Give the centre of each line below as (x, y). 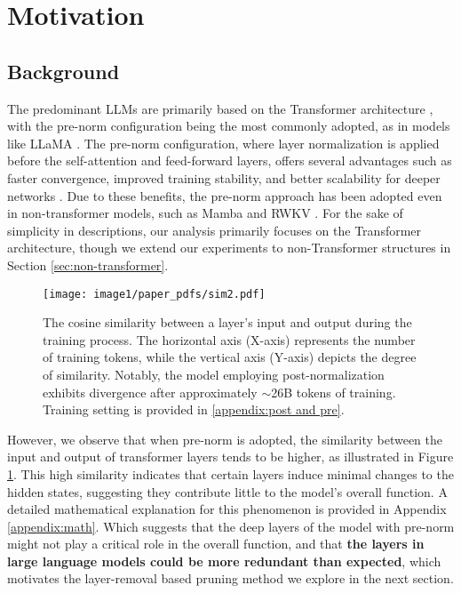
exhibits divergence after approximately (150, 392)
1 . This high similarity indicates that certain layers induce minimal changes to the (230, 473)
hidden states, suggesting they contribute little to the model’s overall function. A (227, 491)
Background (64, 71)
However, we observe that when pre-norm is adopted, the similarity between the (225, 439)
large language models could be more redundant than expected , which (224, 561)
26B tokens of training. (334, 392)
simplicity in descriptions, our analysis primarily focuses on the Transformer (215, 230)
